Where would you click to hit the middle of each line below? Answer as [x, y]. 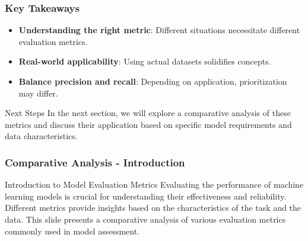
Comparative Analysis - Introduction [95, 162]
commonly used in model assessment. [72, 231]
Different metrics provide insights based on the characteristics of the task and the [153, 208]
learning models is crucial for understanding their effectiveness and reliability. [146, 196]
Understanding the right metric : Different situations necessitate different [159, 30]
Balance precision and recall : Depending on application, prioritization [153, 81]
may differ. [38, 93]
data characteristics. [41, 136]
